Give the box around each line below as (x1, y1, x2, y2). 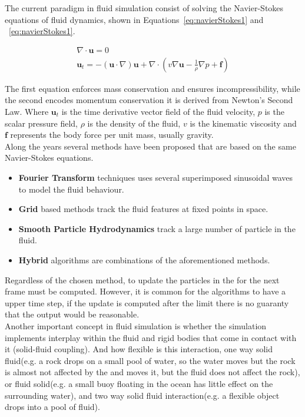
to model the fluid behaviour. (18, 183, 124, 195)
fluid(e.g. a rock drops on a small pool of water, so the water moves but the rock (5, 354, 296, 366)
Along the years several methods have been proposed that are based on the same (5, 140, 296, 152)
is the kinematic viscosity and (190, 117, 297, 129)
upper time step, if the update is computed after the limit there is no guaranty (5, 296, 289, 309)
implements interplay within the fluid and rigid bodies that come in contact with (5, 331, 297, 343)
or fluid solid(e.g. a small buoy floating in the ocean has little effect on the (5, 377, 273, 389)
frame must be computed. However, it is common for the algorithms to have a (5, 285, 286, 297)
